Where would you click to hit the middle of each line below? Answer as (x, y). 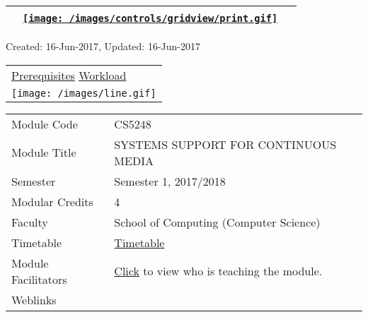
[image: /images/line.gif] (84, 93)
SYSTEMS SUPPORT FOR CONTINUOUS (225, 144)
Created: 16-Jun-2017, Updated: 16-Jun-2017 (103, 46)
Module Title (44, 152)
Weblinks (34, 299)
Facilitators (39, 279)
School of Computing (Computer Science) (217, 222)
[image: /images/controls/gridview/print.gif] (150, 18)
